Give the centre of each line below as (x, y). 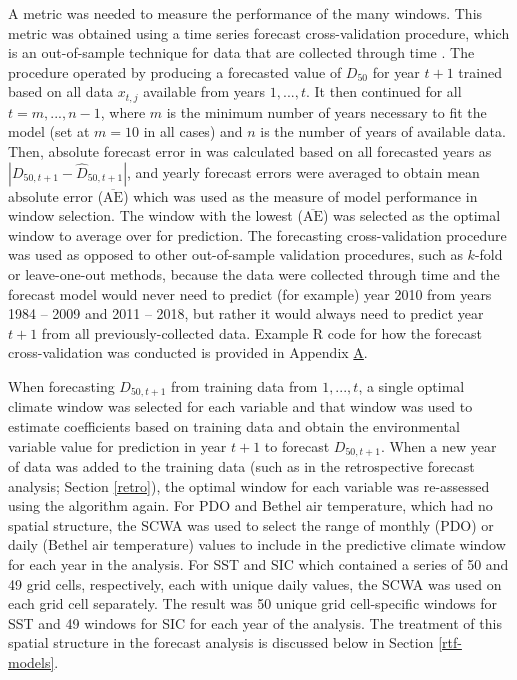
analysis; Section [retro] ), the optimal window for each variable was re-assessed (249, 485)
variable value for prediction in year (117, 445)
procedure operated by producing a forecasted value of (175, 71)
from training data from (244, 385)
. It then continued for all (383, 91)
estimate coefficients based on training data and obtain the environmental (234, 426)
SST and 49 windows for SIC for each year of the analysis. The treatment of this (255, 622)
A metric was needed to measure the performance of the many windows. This (245, 13)
